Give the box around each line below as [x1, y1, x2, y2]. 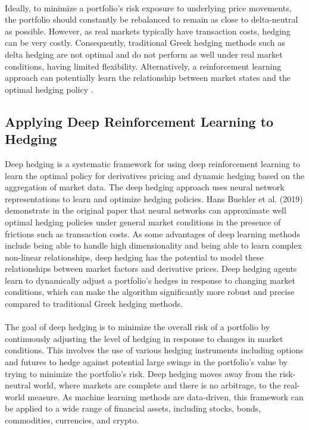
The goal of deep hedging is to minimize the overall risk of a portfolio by [5, 321, 270, 333]
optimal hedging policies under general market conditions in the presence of [5, 215, 281, 228]
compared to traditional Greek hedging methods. [5, 297, 183, 310]
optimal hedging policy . [5, 83, 93, 95]
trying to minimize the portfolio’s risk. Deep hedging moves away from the [5, 367, 277, 379]
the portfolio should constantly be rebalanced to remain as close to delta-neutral [5, 13, 298, 26]
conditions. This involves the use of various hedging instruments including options [5, 344, 304, 356]
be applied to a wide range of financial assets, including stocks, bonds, [5, 402, 261, 415]
